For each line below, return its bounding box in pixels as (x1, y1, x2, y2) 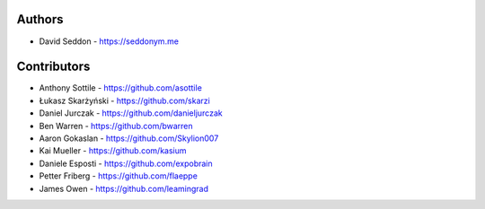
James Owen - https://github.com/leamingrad (39, 183, 208, 194)
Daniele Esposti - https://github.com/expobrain (39, 158, 213, 169)
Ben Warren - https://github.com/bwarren (39, 120, 193, 131)
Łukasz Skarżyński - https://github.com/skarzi (39, 95, 210, 106)
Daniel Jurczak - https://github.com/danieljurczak (39, 108, 224, 118)
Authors (16, 12, 64, 27)
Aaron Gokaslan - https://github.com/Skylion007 (39, 133, 219, 144)
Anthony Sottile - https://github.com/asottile (39, 83, 202, 93)
